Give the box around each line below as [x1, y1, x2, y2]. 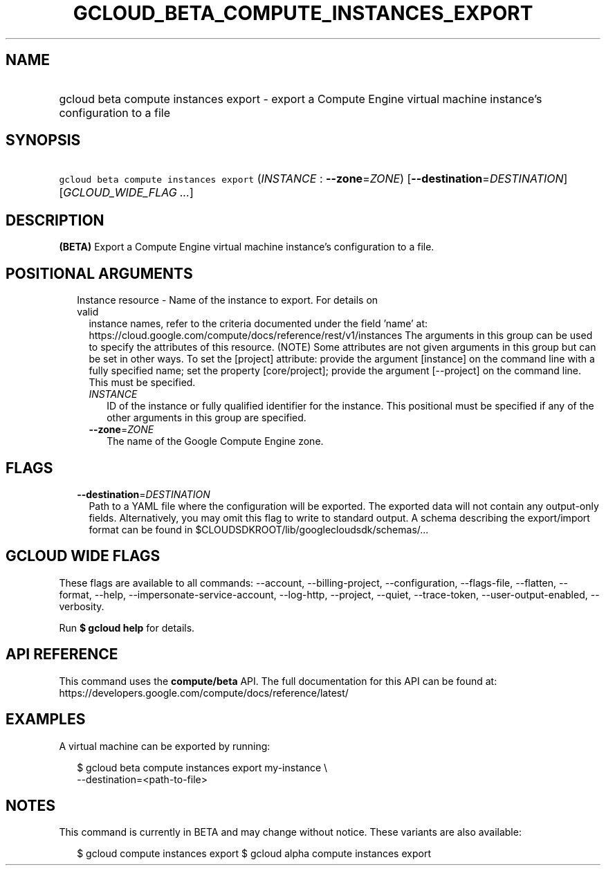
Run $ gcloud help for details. [59, 621, 195, 634]
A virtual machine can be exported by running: [59, 740, 270, 752]
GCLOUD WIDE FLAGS [6, 547, 160, 565]
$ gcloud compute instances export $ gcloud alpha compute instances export [77, 847, 431, 860]
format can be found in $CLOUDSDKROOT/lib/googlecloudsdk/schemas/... [89, 523, 429, 535]
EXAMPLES [6, 710, 86, 728]
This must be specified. [89, 376, 196, 389]
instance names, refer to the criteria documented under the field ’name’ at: [89, 318, 428, 330]
